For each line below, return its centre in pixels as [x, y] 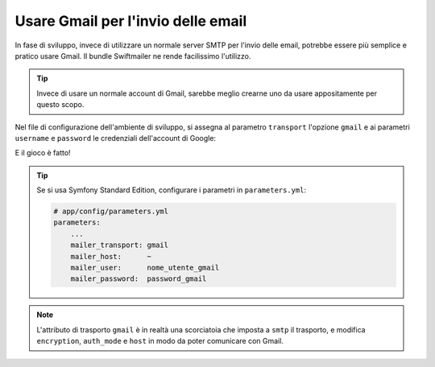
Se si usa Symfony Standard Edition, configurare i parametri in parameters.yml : [171, 190]
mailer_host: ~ [111, 256]
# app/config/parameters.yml [111, 212]
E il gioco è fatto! [43, 153]
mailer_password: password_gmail [139, 279]
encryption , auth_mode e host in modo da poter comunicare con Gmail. [160, 341]
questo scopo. [60, 105]
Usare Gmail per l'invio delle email [131, 21]
